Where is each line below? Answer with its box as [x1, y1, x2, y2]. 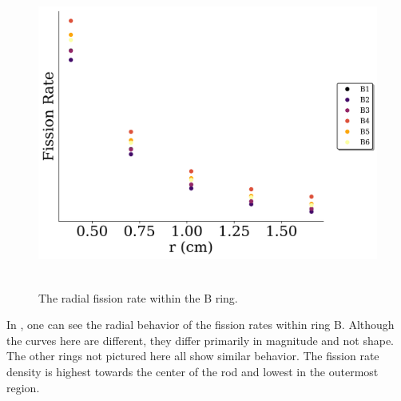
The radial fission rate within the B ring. [38, 289, 238, 306]
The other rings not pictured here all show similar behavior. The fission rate [6, 347, 379, 364]
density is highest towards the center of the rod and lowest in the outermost [6, 363, 379, 379]
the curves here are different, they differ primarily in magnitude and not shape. [6, 331, 395, 348]
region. [6, 379, 40, 395]
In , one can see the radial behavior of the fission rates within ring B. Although [6, 316, 395, 333]
